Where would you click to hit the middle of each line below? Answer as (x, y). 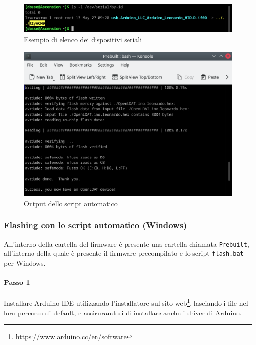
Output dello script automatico (71, 203)
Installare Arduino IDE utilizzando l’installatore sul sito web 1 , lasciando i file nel (126, 302)
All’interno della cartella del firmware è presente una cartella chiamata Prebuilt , (127, 243)
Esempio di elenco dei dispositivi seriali (83, 39)
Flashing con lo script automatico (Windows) (96, 225)
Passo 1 (17, 282)
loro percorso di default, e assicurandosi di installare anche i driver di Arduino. (123, 312)
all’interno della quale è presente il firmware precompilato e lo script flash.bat (124, 253)
